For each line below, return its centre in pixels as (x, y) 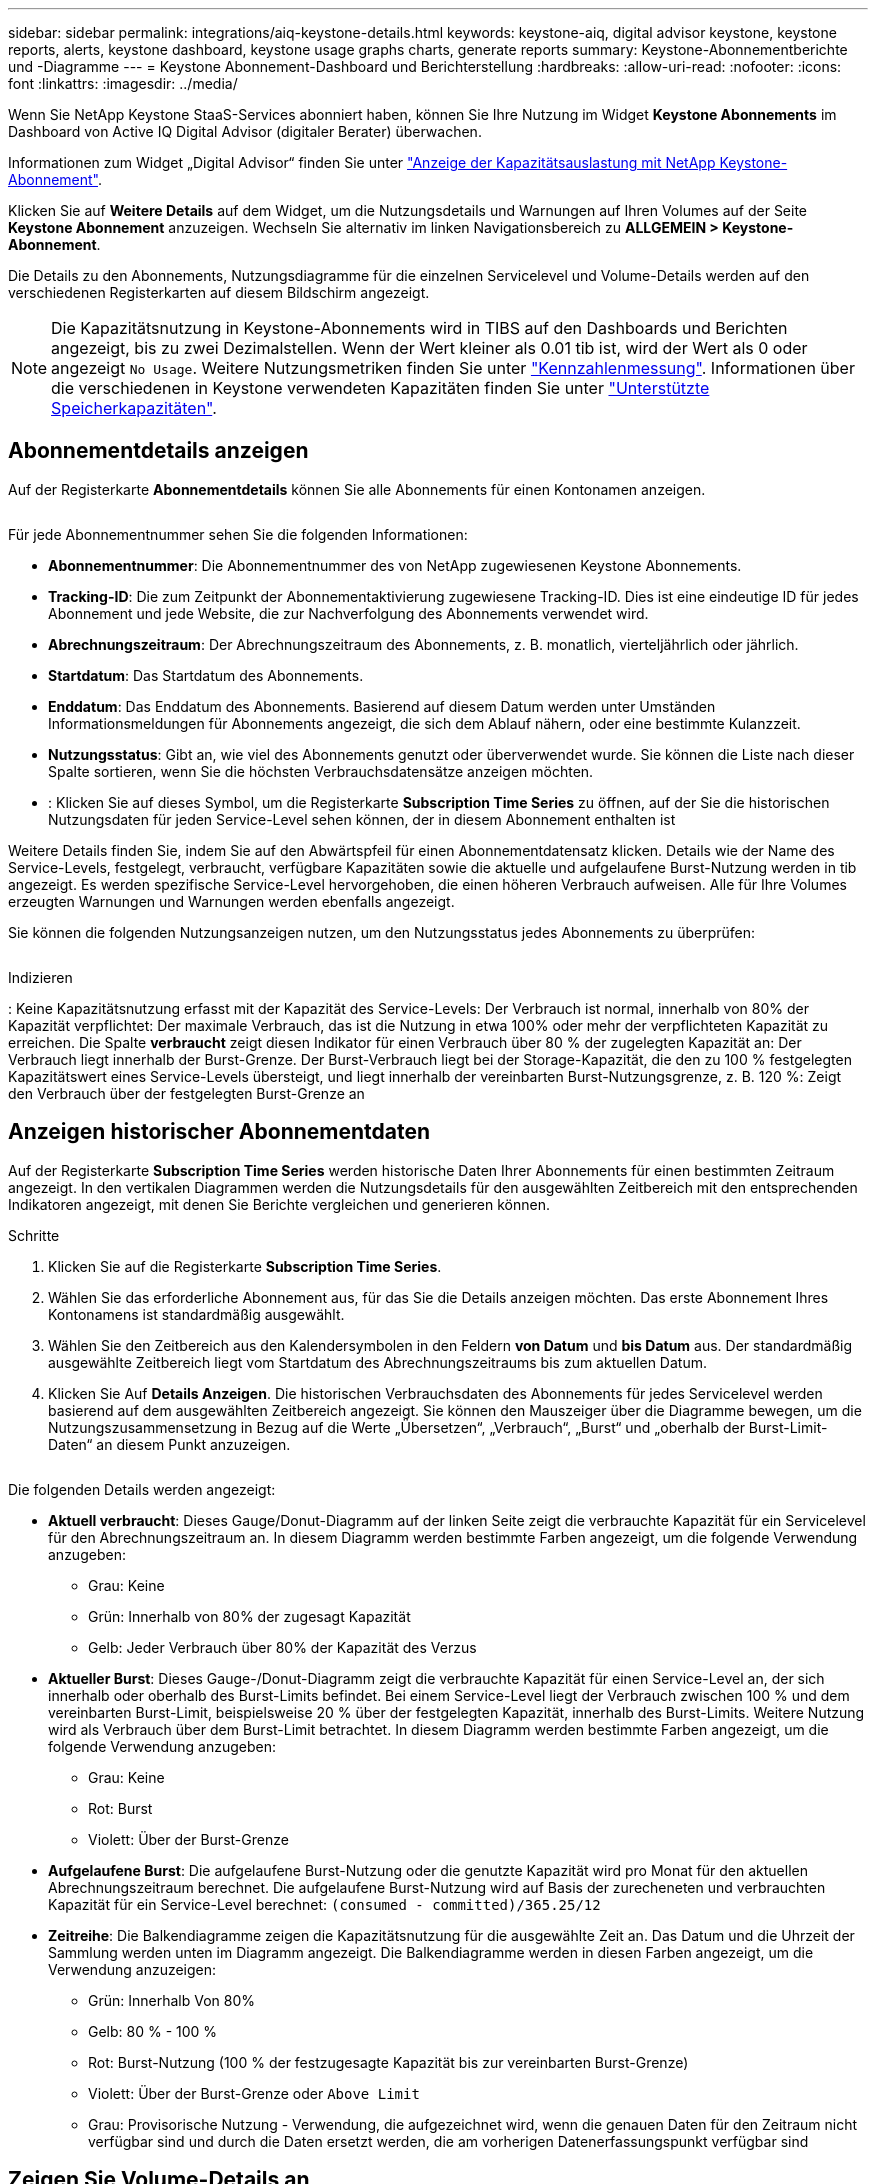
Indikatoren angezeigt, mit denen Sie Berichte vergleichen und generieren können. (279, 1204)
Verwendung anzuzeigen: (132, 1969)
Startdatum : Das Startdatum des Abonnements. (206, 675)
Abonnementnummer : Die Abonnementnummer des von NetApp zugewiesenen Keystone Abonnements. (395, 565)
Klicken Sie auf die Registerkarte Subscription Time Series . (245, 1266)
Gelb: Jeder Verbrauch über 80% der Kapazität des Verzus (282, 1647)
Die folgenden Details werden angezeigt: (142, 1489)
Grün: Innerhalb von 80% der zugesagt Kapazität (249, 1616)
